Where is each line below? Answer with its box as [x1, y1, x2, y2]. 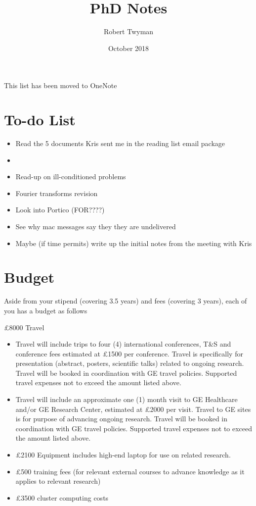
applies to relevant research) [15, 476, 101, 486]
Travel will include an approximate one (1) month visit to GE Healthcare [15, 394, 238, 405]
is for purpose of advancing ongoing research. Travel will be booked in [15, 413, 228, 424]
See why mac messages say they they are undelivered [15, 221, 176, 231]
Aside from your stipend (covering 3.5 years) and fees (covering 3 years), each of [4, 296, 247, 306]
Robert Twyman [103, 26, 154, 37]
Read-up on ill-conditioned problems [15, 171, 126, 182]
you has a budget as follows [4, 305, 87, 315]
